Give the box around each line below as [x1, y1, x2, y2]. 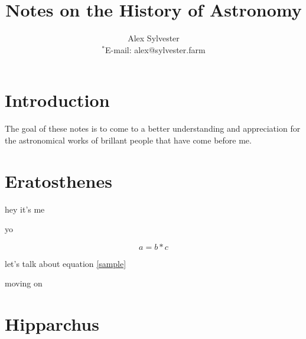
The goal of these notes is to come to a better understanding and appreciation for [5, 122, 301, 135]
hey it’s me [5, 203, 45, 215]
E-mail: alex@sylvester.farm [105, 43, 206, 56]
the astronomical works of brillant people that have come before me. [5, 133, 252, 146]
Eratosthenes [5, 168, 112, 193]
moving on [5, 277, 43, 289]
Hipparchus [5, 312, 99, 336]
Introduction [5, 88, 110, 112]
